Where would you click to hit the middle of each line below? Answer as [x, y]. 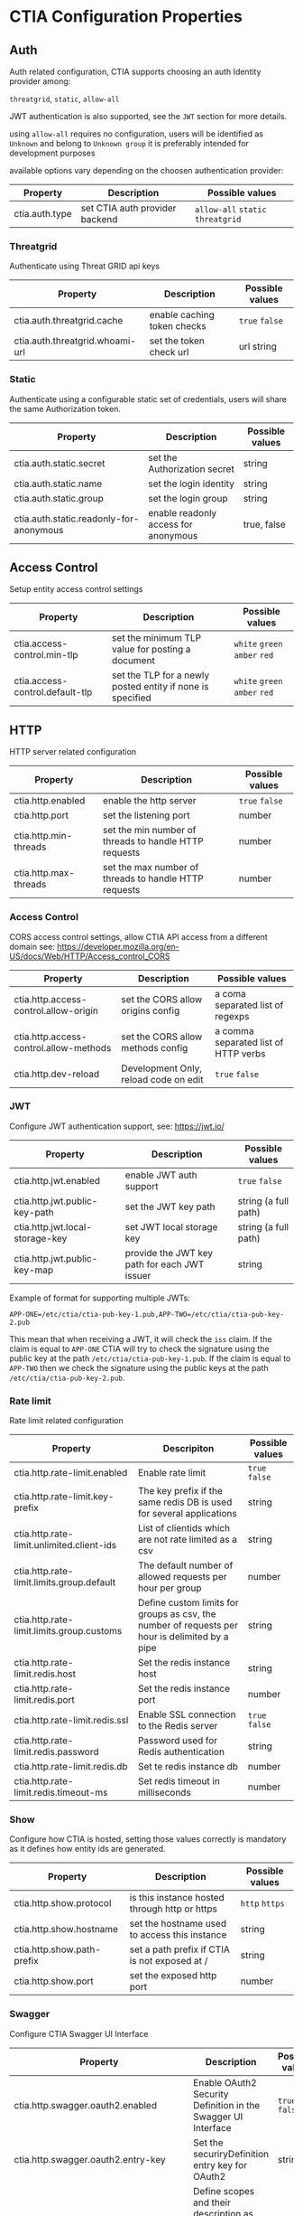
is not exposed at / [169, 1961]
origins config [151, 1010]
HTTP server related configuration [73, 752]
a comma [234, 1030]
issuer [138, 1275]
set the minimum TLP [156, 638]
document [133, 661]
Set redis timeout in [179, 1781]
